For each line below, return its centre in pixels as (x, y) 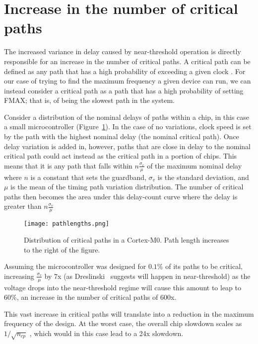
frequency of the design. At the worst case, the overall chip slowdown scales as (123, 323)
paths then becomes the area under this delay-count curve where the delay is (121, 196)
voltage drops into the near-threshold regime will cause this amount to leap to (123, 287)
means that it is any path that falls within (68, 165)
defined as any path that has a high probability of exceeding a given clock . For (125, 71)
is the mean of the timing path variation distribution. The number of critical (127, 187)
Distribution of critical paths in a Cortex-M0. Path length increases (127, 239)
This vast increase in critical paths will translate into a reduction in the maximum (129, 313)
